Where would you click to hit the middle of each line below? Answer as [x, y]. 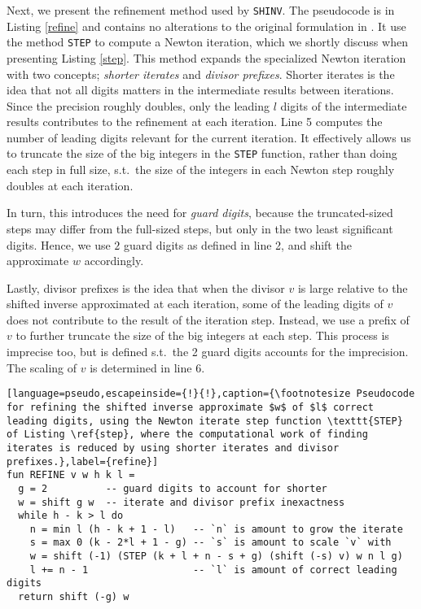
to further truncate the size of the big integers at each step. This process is [202, 335]
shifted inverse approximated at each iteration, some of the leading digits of [195, 304]
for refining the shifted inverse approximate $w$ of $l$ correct [191, 407]
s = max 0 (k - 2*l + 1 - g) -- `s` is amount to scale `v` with [210, 543]
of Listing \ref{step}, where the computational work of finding [187, 435]
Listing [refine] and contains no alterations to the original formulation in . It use [206, 26]
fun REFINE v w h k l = [71, 475]
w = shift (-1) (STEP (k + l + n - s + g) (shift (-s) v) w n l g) [216, 557]
